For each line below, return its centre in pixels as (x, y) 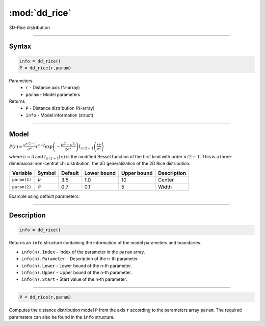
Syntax (20, 46)
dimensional (21, 163)
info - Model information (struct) (60, 115)
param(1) (22, 180)
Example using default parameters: (44, 196)
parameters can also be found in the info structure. (62, 317)
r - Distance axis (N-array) (53, 88)
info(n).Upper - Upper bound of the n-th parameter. (77, 272)
